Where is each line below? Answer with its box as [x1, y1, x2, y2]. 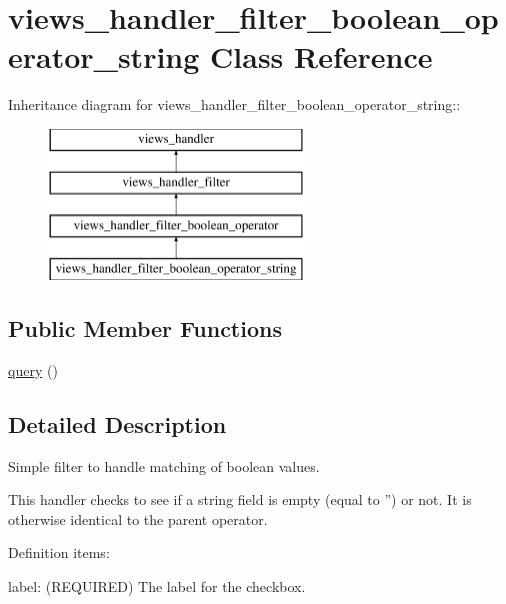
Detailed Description [8, 408, 227, 439]
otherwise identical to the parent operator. [8, 508, 268, 529]
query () [8, 359, 58, 380]
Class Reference [210, 36, 433, 77]
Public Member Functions [8, 313, 282, 344]
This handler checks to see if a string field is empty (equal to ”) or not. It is [8, 489, 472, 510]
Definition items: [8, 542, 110, 563]
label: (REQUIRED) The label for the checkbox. [8, 576, 306, 597]
